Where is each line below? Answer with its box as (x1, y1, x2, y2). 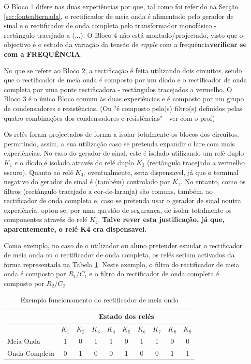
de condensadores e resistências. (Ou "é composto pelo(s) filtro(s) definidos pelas (4, 103, 242, 113)
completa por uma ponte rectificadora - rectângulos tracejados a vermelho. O (4, 84, 232, 94)
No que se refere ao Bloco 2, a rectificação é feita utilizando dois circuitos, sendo (4, 65, 242, 75)
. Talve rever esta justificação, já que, (98, 214, 224, 224)
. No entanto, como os (180, 176, 246, 187)
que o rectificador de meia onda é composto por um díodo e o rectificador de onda (4, 75, 247, 85)
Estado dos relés (99, 311, 154, 321)
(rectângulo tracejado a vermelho (147, 157, 245, 167)
